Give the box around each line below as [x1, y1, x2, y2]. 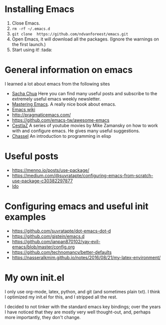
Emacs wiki [11, 106, 35, 112]
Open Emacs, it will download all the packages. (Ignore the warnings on [11, 36, 159, 42]
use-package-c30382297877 [11, 178, 73, 184]
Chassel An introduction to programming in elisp [11, 133, 112, 139]
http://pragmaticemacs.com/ [11, 112, 71, 118]
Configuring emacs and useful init [4, 201, 149, 212]
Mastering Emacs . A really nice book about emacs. [11, 101, 117, 107]
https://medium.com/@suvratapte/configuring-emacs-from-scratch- [11, 172, 154, 178]
